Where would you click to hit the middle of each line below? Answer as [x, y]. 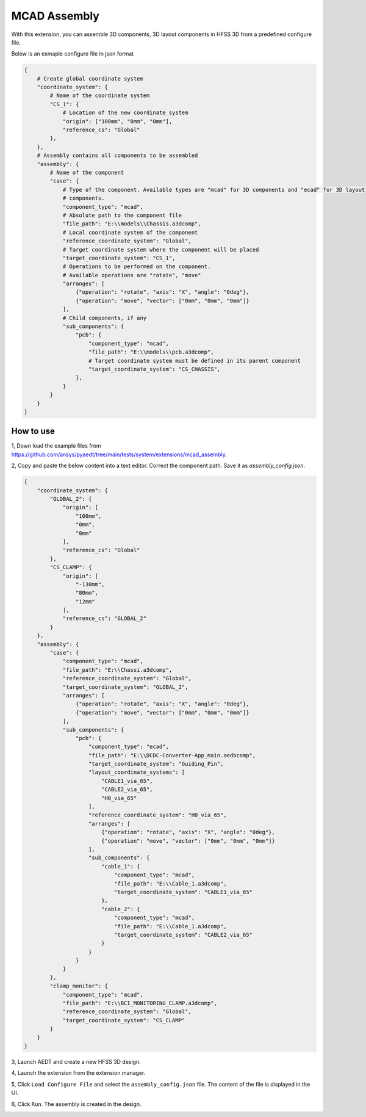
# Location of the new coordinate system [125, 113]
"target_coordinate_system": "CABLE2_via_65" [183, 935]
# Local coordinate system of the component [130, 232]
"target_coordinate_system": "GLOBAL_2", [125, 687]
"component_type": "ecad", [129, 747]
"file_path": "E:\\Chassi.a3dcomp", [117, 670]
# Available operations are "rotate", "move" [132, 275]
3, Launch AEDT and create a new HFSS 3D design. [76, 1061]
